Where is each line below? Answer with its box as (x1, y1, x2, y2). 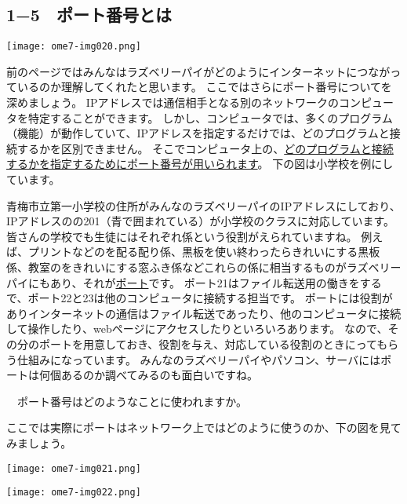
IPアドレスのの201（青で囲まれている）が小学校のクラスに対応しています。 (6, 213, 395, 229)
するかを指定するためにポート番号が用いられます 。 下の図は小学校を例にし (6, 155, 394, 172)
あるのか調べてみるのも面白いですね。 (60, 367, 259, 383)
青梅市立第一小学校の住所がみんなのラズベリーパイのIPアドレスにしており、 (6, 197, 401, 214)
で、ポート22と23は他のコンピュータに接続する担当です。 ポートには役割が (6, 290, 393, 306)
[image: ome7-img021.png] (6, 462, 141, 474)
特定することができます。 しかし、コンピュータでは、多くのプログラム (27, 109, 393, 126)
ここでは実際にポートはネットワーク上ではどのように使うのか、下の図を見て (6, 419, 402, 436)
